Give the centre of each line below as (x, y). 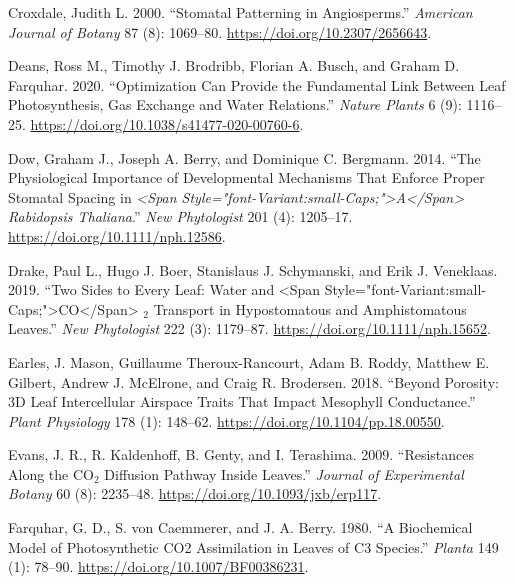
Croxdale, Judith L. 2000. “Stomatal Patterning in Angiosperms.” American (240, 12)
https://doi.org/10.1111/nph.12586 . (117, 235)
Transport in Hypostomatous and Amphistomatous (310, 308)
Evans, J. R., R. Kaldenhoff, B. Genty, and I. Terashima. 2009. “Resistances (241, 454)
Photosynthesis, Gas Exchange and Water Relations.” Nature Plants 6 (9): (235, 104)
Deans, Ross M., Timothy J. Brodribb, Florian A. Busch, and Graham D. (234, 65)
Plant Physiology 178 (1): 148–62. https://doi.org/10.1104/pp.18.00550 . (226, 420)
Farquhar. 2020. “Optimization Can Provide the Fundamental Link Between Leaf (257, 84)
